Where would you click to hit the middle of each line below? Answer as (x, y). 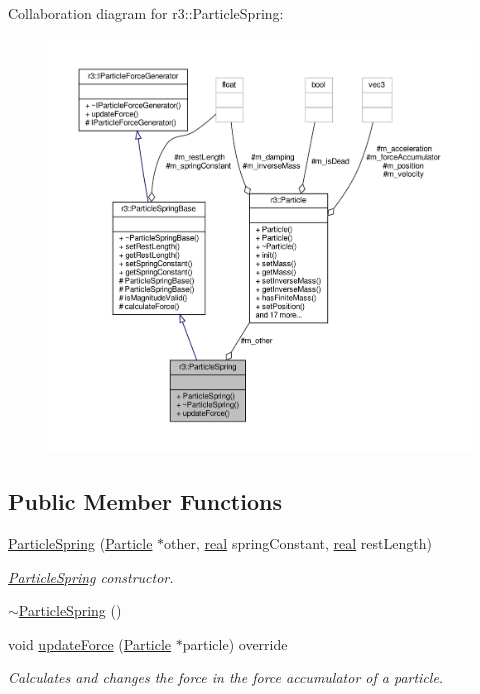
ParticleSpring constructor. (91, 576)
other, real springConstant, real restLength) (298, 543)
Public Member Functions (145, 501)
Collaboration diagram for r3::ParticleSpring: (146, 13)
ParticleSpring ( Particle (80, 543)
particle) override (235, 643)
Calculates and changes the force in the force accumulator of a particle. (226, 677)
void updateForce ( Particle (90, 643)
